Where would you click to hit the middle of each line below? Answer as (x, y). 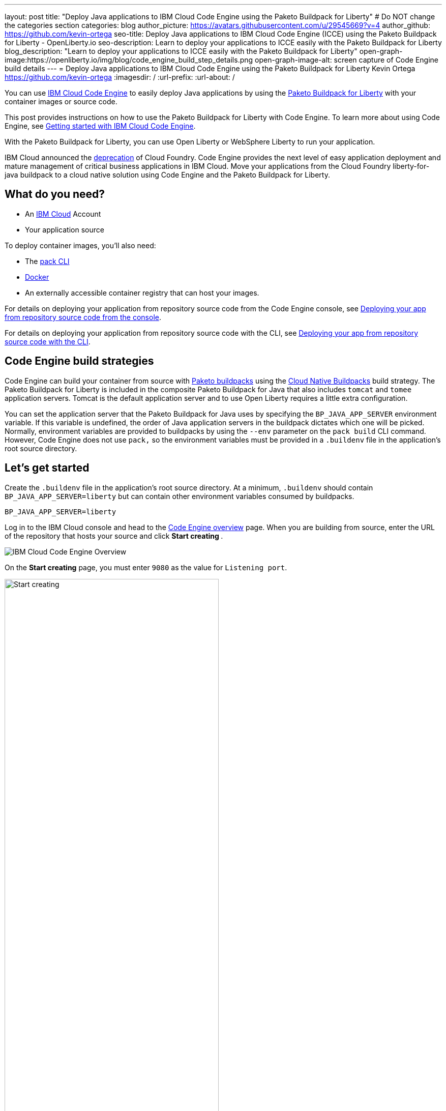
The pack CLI (47, 261)
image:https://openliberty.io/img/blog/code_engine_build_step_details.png (129, 60)
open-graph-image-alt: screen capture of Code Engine (347, 60)
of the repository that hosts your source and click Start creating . (114, 536)
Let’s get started (47, 468)
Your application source (65, 229)
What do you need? (55, 194)
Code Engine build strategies (79, 361)
